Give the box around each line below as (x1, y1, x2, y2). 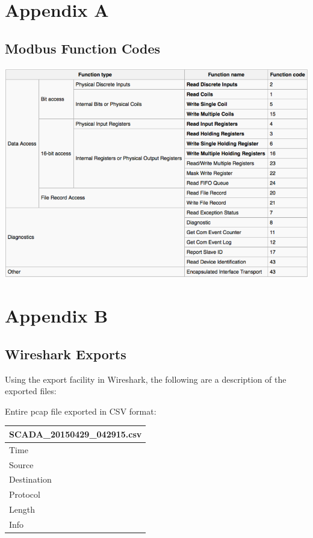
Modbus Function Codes (5, 39, 161, 57)
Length (9, 503, 35, 516)
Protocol (9, 488, 40, 501)
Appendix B (5, 303, 108, 328)
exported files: (5, 385, 57, 397)
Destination (9, 473, 52, 486)
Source (9, 458, 34, 471)
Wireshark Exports (5, 344, 126, 363)
